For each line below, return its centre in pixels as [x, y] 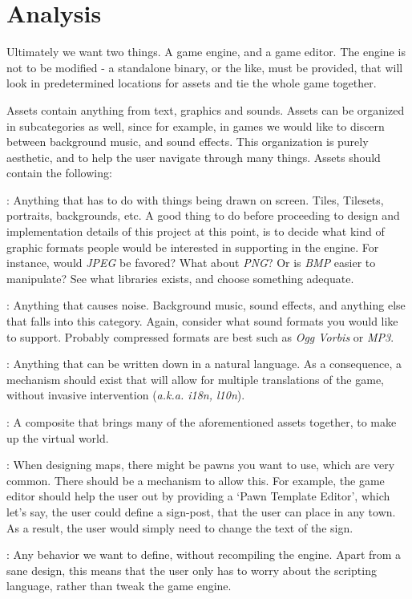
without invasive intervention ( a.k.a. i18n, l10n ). [126, 395]
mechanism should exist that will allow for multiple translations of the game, [196, 379]
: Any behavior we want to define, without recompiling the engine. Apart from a [204, 554]
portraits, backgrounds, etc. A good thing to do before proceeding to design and [203, 215]
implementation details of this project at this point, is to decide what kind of [196, 231]
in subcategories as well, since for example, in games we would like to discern [196, 125]
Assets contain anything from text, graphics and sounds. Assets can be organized [206, 109]
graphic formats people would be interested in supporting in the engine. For [193, 247]
